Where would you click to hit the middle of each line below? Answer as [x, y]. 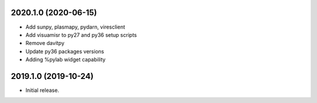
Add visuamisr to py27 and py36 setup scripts [81, 35]
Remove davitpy [45, 43]
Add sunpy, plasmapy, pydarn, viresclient [75, 27]
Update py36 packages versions [65, 51]
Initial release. [42, 90]
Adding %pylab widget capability [65, 60]
